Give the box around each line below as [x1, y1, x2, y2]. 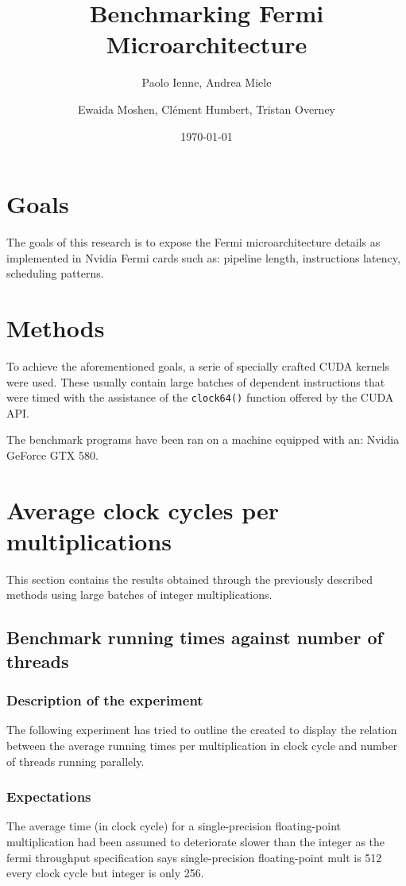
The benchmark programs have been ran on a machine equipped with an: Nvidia [6, 431, 400, 448]
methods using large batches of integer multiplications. [6, 586, 273, 603]
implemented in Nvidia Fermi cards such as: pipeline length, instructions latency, [6, 249, 400, 266]
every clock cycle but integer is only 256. [6, 865, 204, 881]
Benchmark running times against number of [6, 625, 383, 650]
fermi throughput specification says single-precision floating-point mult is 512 [6, 849, 382, 865]
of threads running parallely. [6, 752, 145, 769]
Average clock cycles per [6, 493, 280, 526]
